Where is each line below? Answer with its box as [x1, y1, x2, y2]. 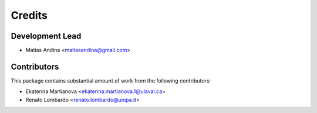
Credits [11, 9, 48, 22]
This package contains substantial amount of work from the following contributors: [11, 77, 211, 84]
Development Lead [11, 31, 82, 41]
